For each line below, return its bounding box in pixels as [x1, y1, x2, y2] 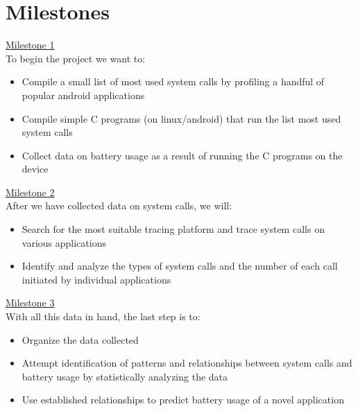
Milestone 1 [6, 37, 55, 52]
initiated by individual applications [22, 272, 171, 286]
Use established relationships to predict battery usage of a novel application [22, 392, 344, 407]
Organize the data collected [22, 332, 139, 347]
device [22, 161, 49, 176]
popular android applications [22, 87, 145, 102]
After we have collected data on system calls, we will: [6, 198, 232, 213]
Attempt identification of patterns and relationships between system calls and [22, 356, 352, 370]
